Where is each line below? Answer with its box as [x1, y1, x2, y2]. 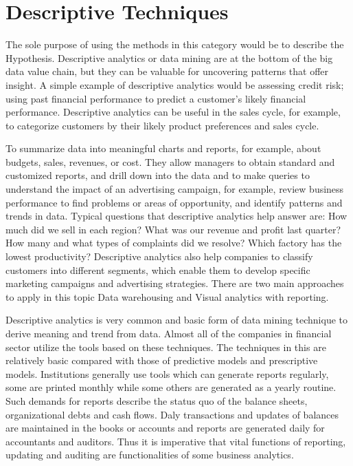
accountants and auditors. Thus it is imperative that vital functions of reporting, [5, 434, 346, 448]
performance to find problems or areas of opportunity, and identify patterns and [5, 195, 343, 209]
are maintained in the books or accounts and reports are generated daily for [5, 421, 325, 435]
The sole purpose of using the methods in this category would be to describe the [5, 37, 344, 52]
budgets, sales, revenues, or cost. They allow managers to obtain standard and [5, 154, 335, 169]
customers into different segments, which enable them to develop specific [5, 262, 310, 277]
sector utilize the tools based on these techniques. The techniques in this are [5, 339, 326, 354]
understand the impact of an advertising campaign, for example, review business [5, 182, 344, 196]
